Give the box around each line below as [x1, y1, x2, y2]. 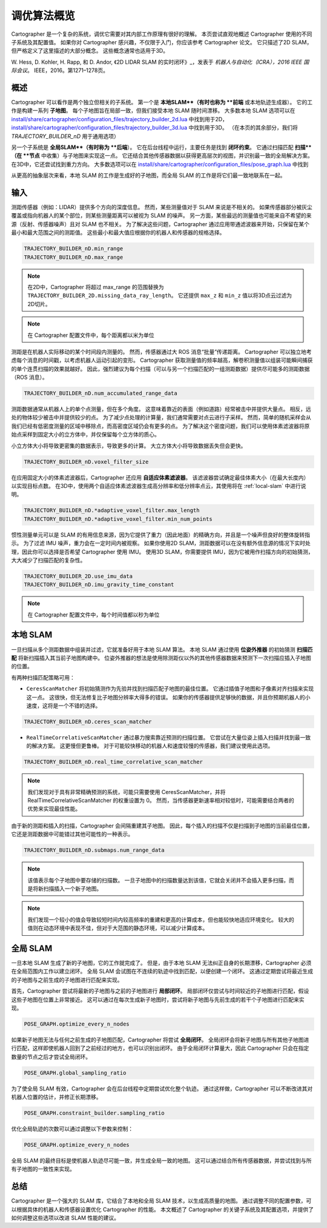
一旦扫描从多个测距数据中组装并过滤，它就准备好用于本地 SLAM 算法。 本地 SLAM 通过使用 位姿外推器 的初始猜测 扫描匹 [11, 646, 313, 653]
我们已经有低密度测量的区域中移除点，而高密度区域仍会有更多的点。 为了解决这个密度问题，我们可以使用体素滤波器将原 [11, 422, 310, 430]
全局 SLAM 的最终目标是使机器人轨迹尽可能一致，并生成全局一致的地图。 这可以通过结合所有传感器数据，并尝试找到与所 [11, 1157, 312, 1164]
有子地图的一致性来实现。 [11, 1166, 75, 1173]
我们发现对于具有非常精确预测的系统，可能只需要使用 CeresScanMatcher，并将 [27, 788, 226, 795]
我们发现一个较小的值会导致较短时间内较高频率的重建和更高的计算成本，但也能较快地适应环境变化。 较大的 [27, 916, 294, 923]
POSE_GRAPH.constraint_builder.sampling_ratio [24, 1110, 165, 1116]
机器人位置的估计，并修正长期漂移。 [11, 1093, 102, 1101]
